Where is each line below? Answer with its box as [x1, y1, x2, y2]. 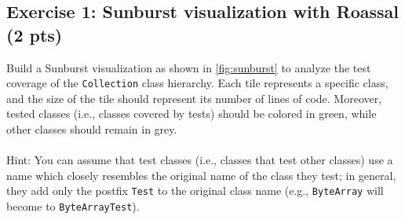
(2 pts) [6, 22, 63, 46]
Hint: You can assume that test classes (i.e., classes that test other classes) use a [6, 152, 393, 168]
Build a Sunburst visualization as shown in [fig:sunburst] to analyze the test [6, 59, 371, 75]
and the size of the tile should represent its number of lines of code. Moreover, [6, 90, 382, 106]
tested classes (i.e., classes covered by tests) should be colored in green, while [6, 105, 377, 122]
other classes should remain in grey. [6, 121, 177, 137]
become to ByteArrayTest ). [6, 198, 140, 214]
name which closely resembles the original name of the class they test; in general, [6, 167, 396, 183]
